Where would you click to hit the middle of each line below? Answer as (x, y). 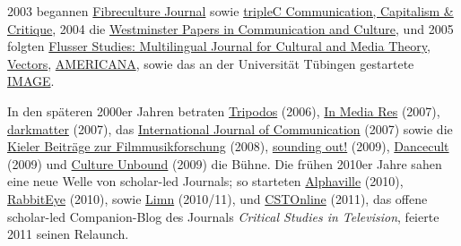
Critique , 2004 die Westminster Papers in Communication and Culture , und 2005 (230, 28)
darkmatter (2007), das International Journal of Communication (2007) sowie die (230, 128)
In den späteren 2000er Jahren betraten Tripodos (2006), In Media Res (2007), (224, 110)
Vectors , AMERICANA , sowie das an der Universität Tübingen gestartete (211, 63)
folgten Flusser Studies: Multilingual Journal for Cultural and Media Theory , (219, 46)
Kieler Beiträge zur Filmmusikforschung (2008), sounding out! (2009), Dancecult (228, 146)
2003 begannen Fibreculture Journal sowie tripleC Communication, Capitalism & (230, 11)
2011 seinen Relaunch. (68, 234)
